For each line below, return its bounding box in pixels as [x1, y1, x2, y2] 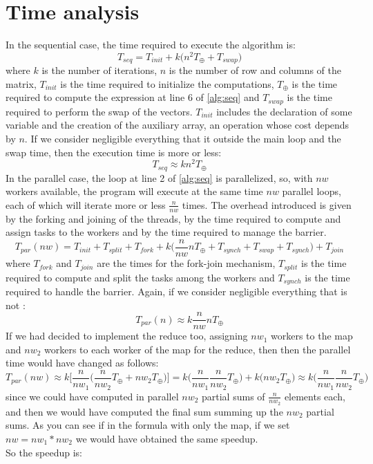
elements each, [284, 389, 345, 403]
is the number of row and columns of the [169, 63, 341, 77]
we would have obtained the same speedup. [75, 431, 258, 445]
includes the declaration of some [216, 104, 352, 118]
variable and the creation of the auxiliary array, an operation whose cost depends [6, 118, 350, 132]
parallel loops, [282, 184, 341, 198]
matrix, [6, 76, 37, 91]
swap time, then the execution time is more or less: [6, 145, 222, 159]
